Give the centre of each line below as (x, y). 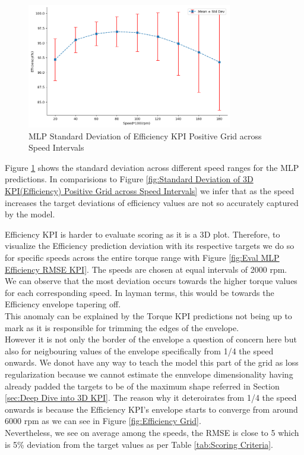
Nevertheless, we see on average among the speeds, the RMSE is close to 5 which (152, 432)
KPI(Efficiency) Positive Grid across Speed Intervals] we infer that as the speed (150, 191)
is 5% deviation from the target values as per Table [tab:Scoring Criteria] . (139, 444)
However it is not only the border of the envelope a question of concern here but (151, 339)
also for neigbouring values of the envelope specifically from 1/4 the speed (139, 350)
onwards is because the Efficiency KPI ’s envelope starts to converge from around (151, 409)
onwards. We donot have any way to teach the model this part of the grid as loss (152, 362)
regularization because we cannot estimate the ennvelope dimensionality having (149, 374)
